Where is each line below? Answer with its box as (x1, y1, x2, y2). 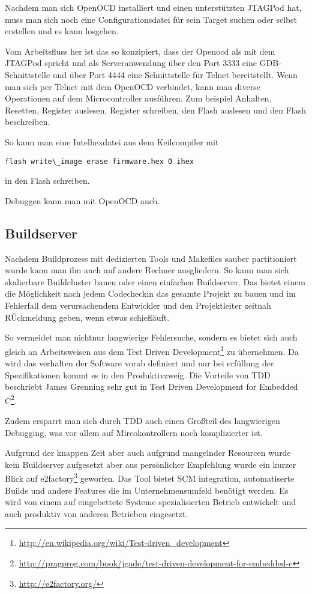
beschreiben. (5, 115, 50, 128)
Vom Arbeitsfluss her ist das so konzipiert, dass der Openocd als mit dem (5, 44, 275, 57)
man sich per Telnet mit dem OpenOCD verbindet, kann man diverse (5, 80, 260, 92)
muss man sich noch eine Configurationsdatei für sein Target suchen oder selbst (5, 13, 297, 25)
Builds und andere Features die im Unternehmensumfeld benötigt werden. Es (5, 483, 289, 496)
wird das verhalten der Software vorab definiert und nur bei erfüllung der (5, 356, 274, 369)
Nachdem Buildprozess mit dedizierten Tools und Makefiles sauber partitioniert (5, 252, 297, 264)
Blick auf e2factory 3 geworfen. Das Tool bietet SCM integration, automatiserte (5, 470, 295, 485)
